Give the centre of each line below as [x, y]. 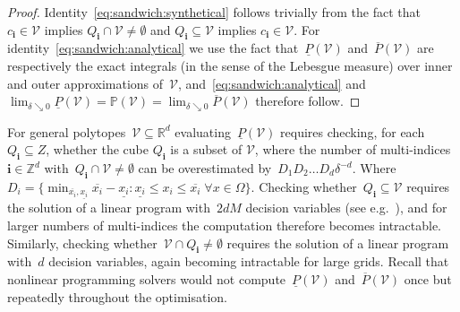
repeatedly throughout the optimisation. [117, 296]
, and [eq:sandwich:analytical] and [272, 83]
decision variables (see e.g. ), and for [346, 208]
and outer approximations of [85, 83]
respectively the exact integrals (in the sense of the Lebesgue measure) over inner [230, 65]
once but [428, 279]
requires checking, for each [353, 131]
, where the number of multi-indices [353, 149]
